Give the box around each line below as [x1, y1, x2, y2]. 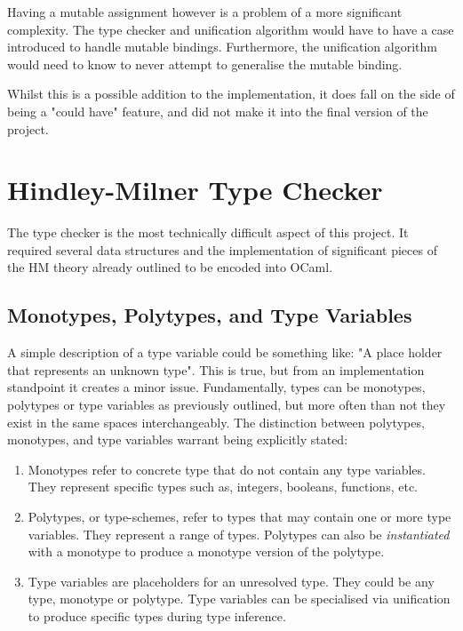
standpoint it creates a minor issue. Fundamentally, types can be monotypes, [7, 378, 426, 396]
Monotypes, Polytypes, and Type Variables [7, 301, 412, 329]
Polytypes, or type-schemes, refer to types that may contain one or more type [28, 507, 451, 526]
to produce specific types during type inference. [28, 606, 286, 625]
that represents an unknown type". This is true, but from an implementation [7, 360, 425, 379]
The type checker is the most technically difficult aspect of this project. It [7, 223, 409, 242]
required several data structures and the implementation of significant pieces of [7, 240, 437, 259]
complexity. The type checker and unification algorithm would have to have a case [7, 20, 454, 38]
